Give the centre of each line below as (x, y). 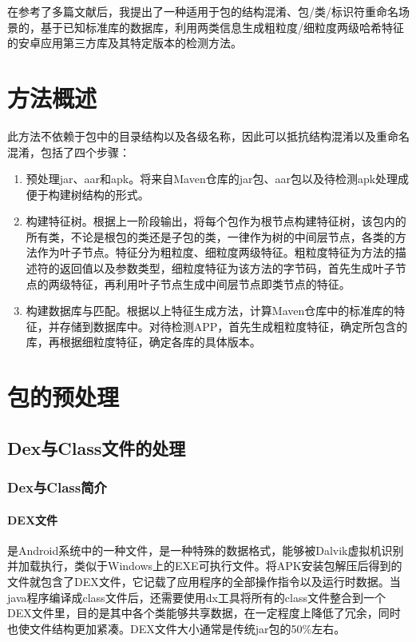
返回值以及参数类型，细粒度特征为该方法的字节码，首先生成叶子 (227, 268)
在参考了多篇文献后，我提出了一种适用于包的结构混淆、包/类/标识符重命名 (203, 11)
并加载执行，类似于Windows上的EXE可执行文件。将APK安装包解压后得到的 (205, 566)
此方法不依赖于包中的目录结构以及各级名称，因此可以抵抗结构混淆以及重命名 (208, 136)
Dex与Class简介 (57, 487)
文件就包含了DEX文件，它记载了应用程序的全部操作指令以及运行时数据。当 (204, 582)
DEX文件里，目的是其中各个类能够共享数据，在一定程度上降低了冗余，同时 (204, 613)
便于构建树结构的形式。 (87, 194)
